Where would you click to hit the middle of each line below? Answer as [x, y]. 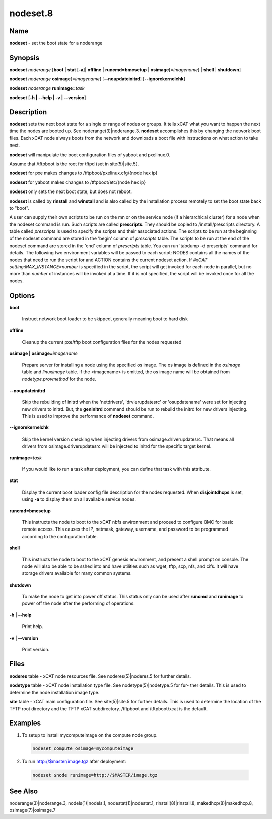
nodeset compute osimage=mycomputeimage [83, 749]
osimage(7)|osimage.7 [32, 810]
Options [22, 295]
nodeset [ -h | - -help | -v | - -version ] [48, 98]
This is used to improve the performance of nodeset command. [88, 416]
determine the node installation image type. [54, 692]
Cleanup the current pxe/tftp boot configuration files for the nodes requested [102, 342]
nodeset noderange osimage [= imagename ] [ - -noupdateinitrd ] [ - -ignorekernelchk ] [97, 79]
